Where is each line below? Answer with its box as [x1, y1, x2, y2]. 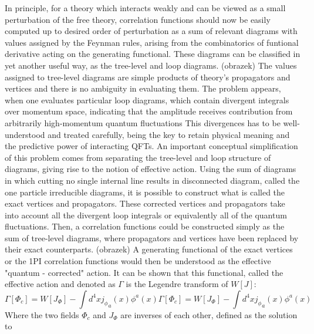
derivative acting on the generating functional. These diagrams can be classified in [5, 48, 301, 60]
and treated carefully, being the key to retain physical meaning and [48, 128, 290, 140]
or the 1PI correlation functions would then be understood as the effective [5, 255, 271, 267]
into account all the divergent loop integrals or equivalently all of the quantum [5, 208, 287, 221]
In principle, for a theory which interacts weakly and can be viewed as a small [5, 2, 286, 14]
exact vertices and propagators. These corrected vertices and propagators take [5, 197, 285, 210]
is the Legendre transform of [126, 278, 228, 290]
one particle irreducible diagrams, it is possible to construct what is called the [5, 185, 285, 198]
